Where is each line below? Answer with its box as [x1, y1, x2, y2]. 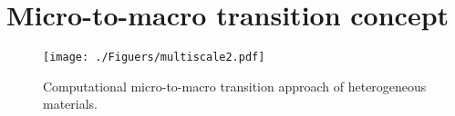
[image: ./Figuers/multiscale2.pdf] [43, 51, 265, 64]
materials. [43, 94, 98, 113]
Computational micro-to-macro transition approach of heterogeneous [43, 76, 427, 95]
